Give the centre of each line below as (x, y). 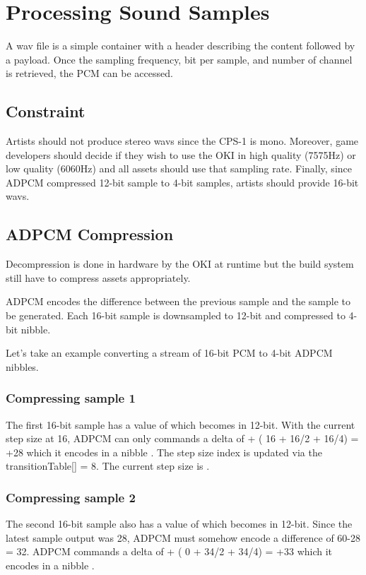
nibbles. (22, 366)
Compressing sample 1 (71, 398)
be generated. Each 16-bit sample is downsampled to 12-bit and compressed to (176, 315)
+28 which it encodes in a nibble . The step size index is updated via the (164, 452)
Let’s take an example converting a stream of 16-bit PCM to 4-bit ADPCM (169, 353)
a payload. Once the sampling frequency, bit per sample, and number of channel (179, 59)
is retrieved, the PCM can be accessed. (89, 73)
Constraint (46, 111)
